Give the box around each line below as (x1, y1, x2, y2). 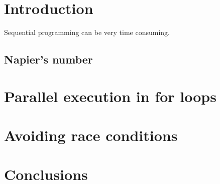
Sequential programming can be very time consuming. (4, 27, 170, 37)
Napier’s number (4, 51, 93, 67)
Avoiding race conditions (4, 125, 178, 145)
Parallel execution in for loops (4, 85, 216, 106)
